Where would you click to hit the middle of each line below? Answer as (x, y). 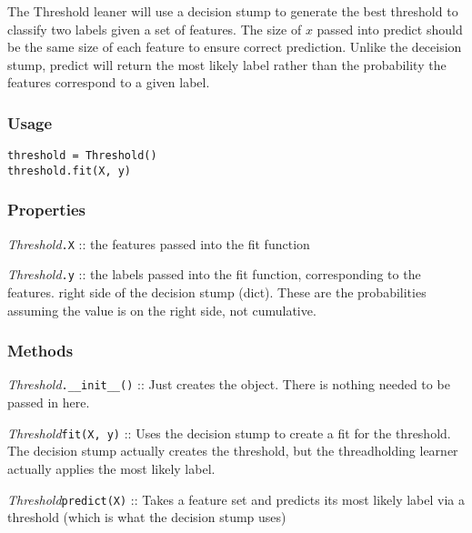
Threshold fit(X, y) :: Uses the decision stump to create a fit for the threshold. (229, 432)
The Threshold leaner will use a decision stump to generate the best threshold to (233, 11)
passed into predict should (390, 29)
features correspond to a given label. (109, 82)
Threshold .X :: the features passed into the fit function (159, 243)
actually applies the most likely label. (111, 468)
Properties (46, 210)
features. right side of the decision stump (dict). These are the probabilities (217, 292)
